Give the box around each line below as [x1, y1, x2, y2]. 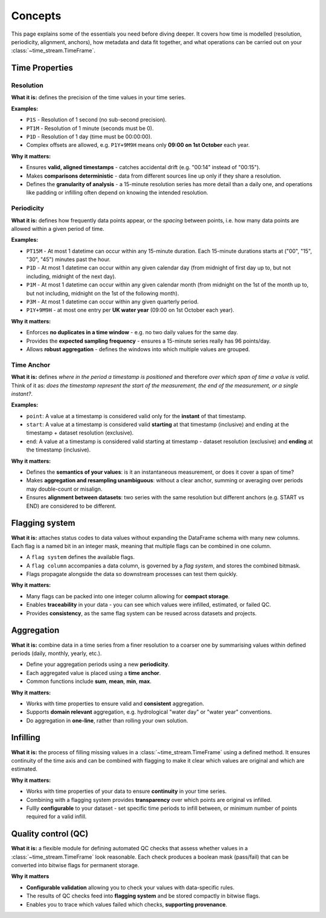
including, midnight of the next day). [26, 273, 117, 280]
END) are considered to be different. [26, 502, 117, 509]
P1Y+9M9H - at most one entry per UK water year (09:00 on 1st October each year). [26, 306, 235, 314]
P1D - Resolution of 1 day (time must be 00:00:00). [26, 133, 152, 140]
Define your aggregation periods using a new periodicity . [26, 661, 170, 668]
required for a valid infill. [26, 813, 87, 820]
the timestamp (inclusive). [26, 446, 91, 453]
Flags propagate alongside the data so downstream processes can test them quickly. [26, 571, 238, 578]
